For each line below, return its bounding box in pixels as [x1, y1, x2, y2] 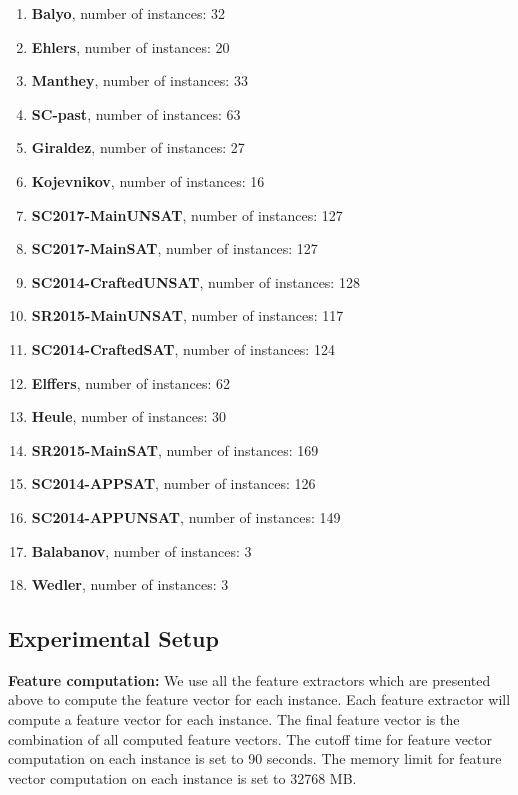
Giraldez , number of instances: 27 [31, 137, 245, 158]
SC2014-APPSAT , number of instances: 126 [31, 473, 316, 494]
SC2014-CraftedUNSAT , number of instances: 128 [31, 271, 360, 292]
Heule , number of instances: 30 [31, 406, 226, 427]
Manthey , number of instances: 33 [31, 70, 248, 91]
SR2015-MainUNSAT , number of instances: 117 [31, 305, 344, 326]
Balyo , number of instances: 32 [31, 3, 226, 23]
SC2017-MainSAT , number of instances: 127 [31, 238, 318, 259]
